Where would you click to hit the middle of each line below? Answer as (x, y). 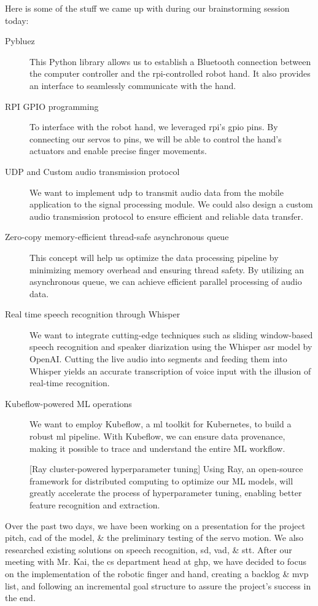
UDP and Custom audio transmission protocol (92, 171)
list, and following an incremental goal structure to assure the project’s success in (158, 585)
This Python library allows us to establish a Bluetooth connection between (170, 61)
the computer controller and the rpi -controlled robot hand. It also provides (170, 73)
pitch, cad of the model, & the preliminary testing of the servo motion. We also (154, 538)
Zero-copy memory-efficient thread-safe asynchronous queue (117, 237)
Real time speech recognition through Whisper (93, 314)
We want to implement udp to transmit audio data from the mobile (157, 192)
